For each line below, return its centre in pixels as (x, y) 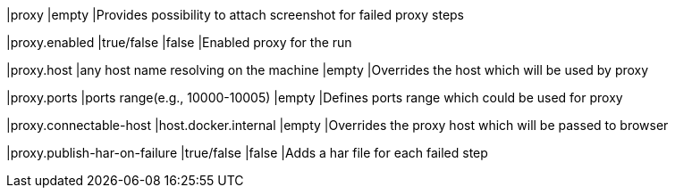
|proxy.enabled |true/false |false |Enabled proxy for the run (179, 42)
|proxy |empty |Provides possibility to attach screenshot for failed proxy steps (236, 15)
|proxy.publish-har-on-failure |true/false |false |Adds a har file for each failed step (247, 153)
